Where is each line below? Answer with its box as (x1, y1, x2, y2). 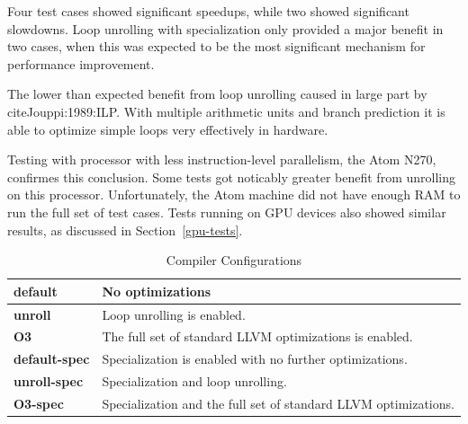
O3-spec (13, 393, 64, 412)
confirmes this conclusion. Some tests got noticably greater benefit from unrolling (7, 167, 455, 186)
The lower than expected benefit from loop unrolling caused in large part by (7, 84, 427, 103)
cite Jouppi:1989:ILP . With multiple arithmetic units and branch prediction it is (7, 102, 445, 120)
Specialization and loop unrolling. (102, 372, 287, 391)
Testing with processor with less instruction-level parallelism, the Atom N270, (7, 150, 436, 169)
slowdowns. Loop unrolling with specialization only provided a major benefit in (7, 19, 444, 38)
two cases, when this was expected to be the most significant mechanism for (7, 37, 426, 56)
